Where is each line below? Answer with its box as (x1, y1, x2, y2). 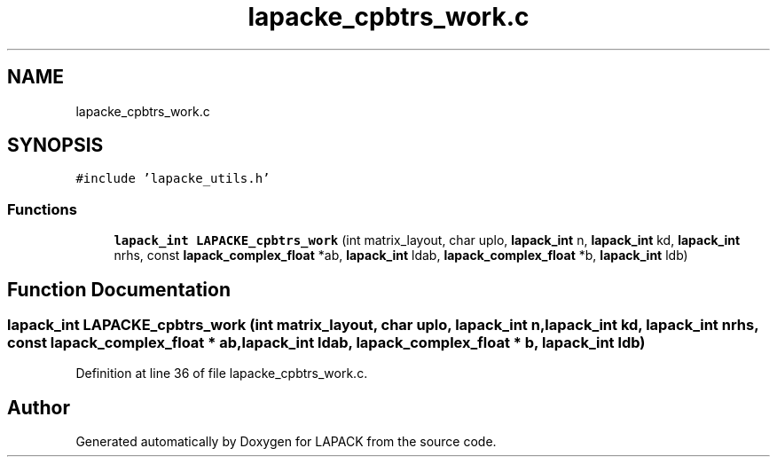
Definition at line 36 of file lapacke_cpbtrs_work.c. (75, 366, 368, 381)
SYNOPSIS (7, 134, 104, 157)
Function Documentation (7, 278, 231, 301)
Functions (7, 200, 77, 218)
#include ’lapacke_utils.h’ (75, 171, 271, 186)
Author (7, 396, 70, 419)
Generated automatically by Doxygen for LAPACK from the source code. (75, 434, 497, 450)
